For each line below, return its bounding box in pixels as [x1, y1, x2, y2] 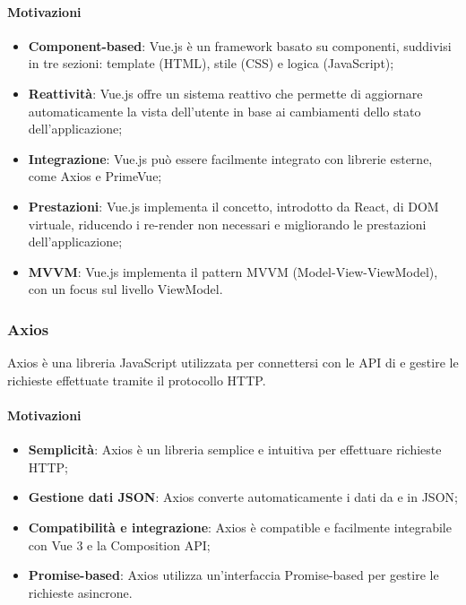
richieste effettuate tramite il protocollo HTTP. [7, 370, 266, 389]
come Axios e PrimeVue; [28, 167, 162, 186]
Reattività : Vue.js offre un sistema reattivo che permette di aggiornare [28, 83, 423, 102]
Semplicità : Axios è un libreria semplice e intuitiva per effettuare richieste [28, 440, 442, 459]
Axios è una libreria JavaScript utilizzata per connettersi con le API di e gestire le [7, 353, 459, 372]
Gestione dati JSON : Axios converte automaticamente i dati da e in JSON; [28, 488, 458, 506]
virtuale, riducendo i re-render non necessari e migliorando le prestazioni [28, 214, 427, 233]
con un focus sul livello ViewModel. [28, 280, 223, 298]
